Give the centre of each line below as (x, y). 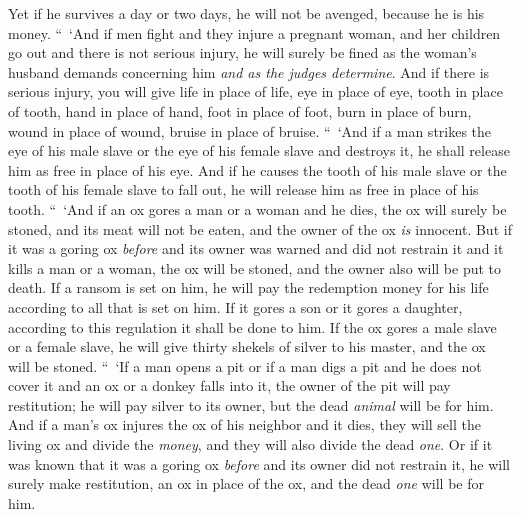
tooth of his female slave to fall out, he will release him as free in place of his (243, 189)
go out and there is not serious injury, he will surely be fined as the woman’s (242, 52)
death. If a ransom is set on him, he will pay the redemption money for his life (248, 287)
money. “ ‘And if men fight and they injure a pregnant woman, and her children (254, 32)
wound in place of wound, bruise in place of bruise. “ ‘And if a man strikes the (250, 130)
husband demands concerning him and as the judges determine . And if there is (249, 71)
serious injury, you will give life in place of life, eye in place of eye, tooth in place (255, 91)
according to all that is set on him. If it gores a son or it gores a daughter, (235, 306)
